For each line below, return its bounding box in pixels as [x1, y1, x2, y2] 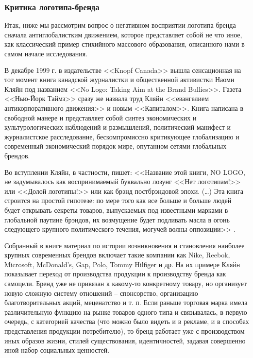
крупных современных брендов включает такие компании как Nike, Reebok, [4, 250, 230, 260]
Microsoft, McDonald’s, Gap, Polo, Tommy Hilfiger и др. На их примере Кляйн [4, 259, 240, 269]
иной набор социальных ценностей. [4, 345, 110, 355]
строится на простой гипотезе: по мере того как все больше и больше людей [4, 195, 232, 205]
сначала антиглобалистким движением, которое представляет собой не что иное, [4, 29, 242, 39]
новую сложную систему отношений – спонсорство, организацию [4, 288, 198, 298]
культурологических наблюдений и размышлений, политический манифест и [4, 122, 231, 132]
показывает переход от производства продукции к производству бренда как [4, 269, 226, 279]
